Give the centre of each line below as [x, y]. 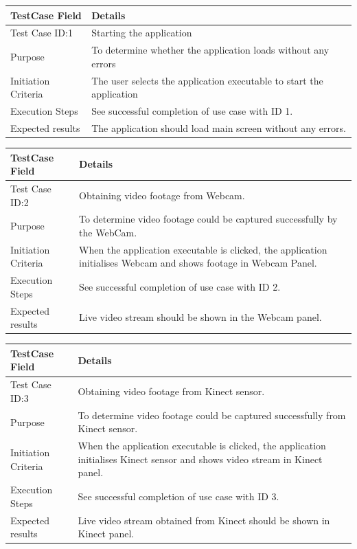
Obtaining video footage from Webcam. [162, 195]
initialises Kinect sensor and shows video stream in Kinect [200, 459]
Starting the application [142, 33]
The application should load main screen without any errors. [219, 127]
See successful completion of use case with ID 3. [178, 496]
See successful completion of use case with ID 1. [192, 111]
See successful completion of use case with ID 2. [180, 287]
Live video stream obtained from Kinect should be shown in [204, 520]
